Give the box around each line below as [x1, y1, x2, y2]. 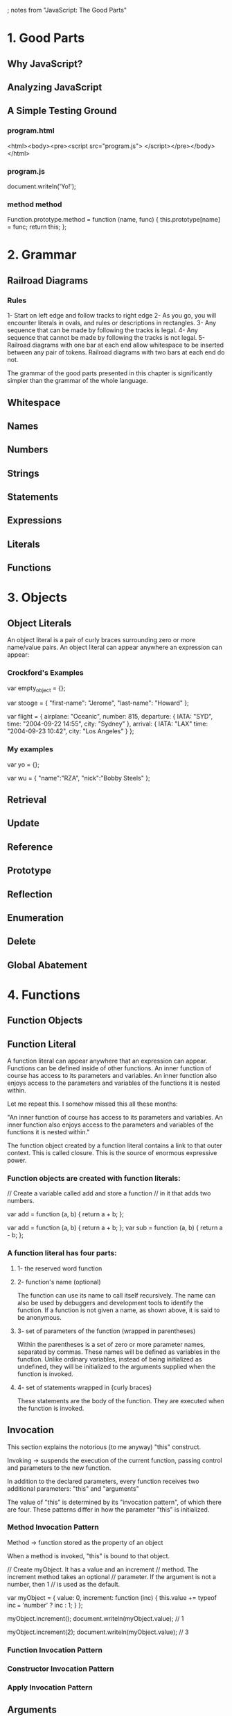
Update [7, 817, 40, 829]
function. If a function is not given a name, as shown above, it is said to [17, 1306, 220, 1314]
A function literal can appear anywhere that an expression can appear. [7, 1056, 208, 1065]
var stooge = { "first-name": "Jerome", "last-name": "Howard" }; [7, 698, 189, 708]
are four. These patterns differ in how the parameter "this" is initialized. [7, 1505, 210, 1514]
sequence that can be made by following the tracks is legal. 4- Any [7, 326, 199, 334]
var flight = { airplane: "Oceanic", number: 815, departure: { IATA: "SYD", [7, 712, 213, 721]
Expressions [7, 514, 62, 527]
